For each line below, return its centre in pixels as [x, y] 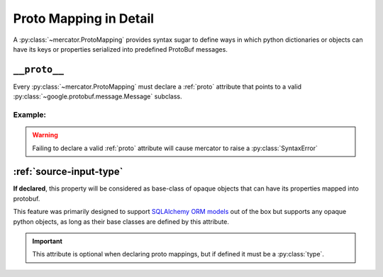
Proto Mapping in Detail [84, 18]
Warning [45, 135]
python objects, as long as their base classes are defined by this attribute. [121, 221]
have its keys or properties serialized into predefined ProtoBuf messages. [121, 49]
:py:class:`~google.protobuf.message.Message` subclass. [98, 96]
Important [48, 242]
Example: [29, 115]
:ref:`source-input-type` [68, 172]
